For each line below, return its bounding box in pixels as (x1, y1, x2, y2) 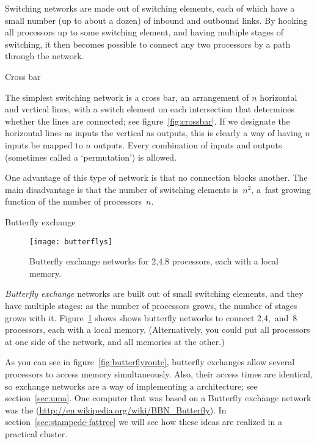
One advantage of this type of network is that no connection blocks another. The (5, 171, 308, 184)
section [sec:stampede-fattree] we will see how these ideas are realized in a (5, 415, 282, 428)
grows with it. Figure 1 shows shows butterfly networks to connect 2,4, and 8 (5, 311, 297, 324)
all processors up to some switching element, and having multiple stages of (5, 26, 283, 38)
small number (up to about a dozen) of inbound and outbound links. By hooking (5, 13, 308, 26)
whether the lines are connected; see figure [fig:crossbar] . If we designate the (5, 114, 290, 127)
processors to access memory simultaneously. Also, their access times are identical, (5, 367, 313, 380)
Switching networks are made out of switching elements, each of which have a (5, 2, 295, 14)
